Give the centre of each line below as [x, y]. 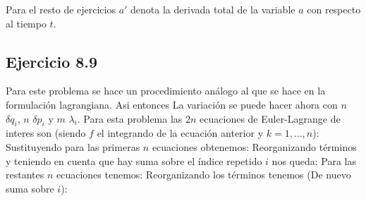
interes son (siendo [46, 133]
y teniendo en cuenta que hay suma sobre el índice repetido [134, 160]
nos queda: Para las [314, 160]
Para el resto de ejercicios [61, 9]
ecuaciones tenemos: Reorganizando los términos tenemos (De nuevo [203, 175]
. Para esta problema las [130, 118]
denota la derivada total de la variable [213, 9]
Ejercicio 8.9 [52, 61]
